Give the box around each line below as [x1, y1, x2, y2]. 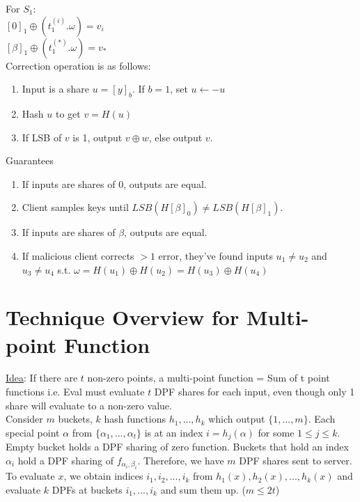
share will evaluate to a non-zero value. [6, 398, 172, 412]
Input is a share [22, 81, 90, 96]
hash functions [104, 411, 166, 426]
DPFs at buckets [52, 482, 123, 496]
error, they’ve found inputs [158, 248, 273, 262]
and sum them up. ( [160, 482, 246, 496]
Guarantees [6, 153, 54, 168]
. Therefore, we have [137, 453, 224, 467]
